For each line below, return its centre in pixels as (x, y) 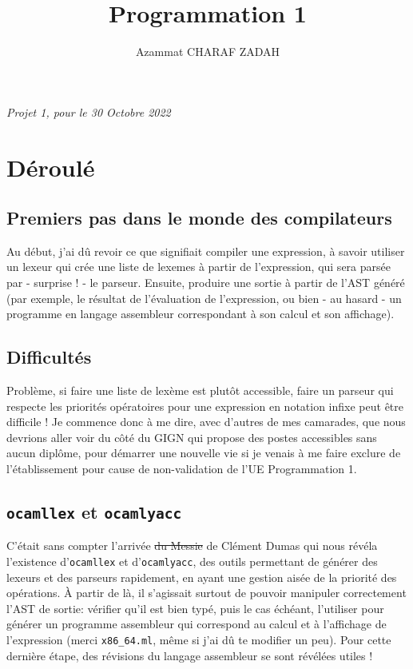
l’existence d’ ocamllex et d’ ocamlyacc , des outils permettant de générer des (192, 561)
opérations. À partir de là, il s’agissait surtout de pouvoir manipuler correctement (206, 593)
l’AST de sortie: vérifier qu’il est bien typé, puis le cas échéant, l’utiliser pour (195, 608)
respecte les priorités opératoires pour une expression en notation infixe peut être (205, 406)
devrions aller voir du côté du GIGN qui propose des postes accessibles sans (192, 437)
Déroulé (51, 167)
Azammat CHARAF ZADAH (208, 52)
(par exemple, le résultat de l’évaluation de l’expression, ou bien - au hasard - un (204, 298)
